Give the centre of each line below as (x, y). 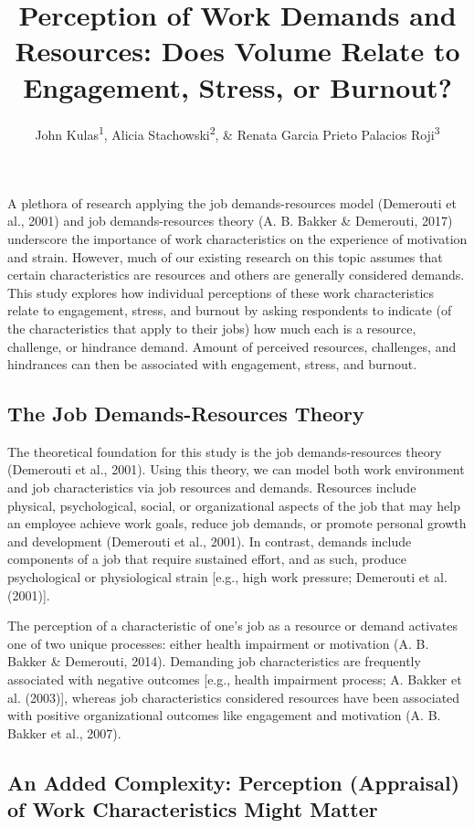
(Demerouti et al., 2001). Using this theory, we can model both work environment (236, 469)
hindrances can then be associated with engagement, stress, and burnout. (212, 364)
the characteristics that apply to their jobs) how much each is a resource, (212, 328)
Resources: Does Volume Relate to (237, 51)
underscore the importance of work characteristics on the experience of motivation (237, 238)
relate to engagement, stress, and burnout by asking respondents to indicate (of (230, 310)
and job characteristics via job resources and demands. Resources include (212, 488)
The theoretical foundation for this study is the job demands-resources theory (225, 451)
